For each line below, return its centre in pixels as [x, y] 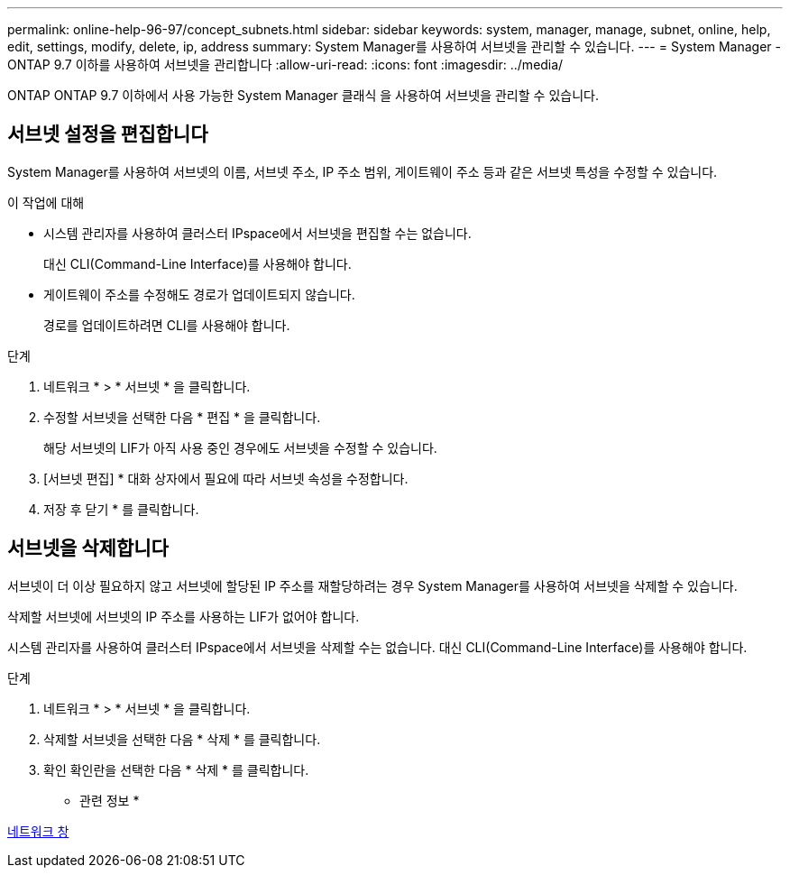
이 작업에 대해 [46, 202]
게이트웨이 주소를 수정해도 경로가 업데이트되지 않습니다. [199, 294]
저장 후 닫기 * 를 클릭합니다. [121, 509]
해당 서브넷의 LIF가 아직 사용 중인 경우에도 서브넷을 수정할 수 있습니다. [240, 447]
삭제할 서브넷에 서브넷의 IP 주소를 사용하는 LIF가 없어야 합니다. [184, 616]
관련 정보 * [110, 800]
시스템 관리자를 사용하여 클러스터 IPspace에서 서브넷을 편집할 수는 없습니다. [257, 233]
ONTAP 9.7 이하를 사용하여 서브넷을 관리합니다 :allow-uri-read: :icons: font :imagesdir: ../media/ [285, 64]
